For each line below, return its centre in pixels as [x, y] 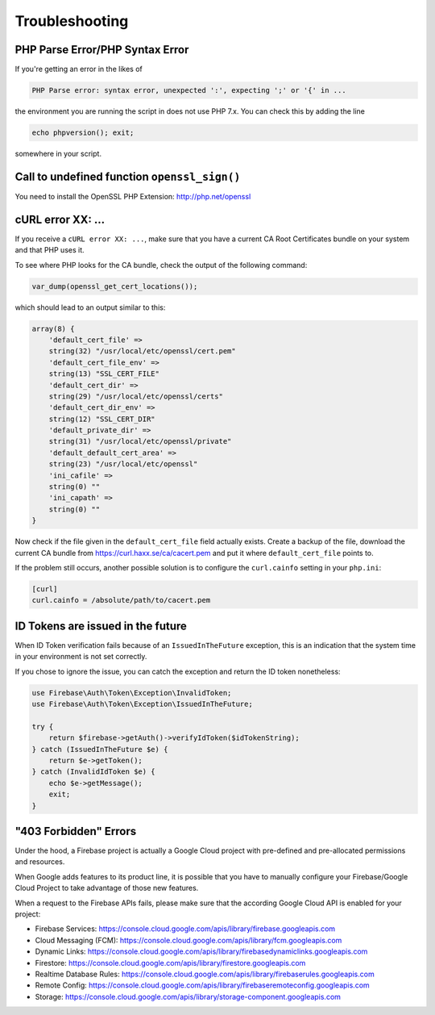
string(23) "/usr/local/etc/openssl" [123, 464]
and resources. [40, 862]
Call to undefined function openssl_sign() [128, 176]
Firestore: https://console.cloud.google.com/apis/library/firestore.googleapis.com [170, 963]
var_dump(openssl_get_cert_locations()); [115, 286]
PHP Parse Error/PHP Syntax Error [102, 50]
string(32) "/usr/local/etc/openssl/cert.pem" [143, 351]
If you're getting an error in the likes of [79, 69]
